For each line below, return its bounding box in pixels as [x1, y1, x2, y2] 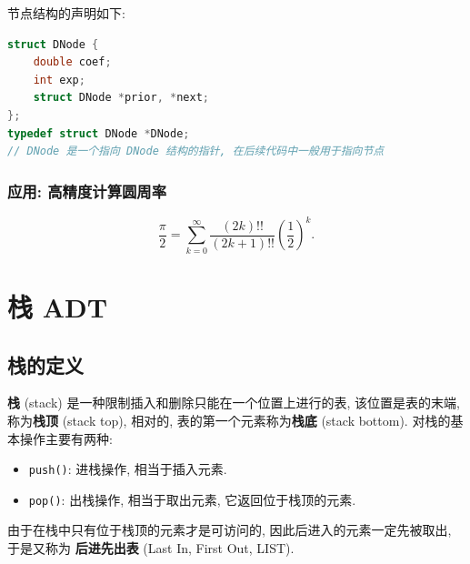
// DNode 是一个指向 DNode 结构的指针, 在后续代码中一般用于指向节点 [7, 145, 385, 158]
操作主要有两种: [19, 428, 113, 448]
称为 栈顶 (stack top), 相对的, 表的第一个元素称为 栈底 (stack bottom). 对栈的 [7, 410, 451, 429]
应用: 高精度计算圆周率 [7, 179, 167, 202]
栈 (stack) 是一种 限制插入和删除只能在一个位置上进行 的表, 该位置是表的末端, [7, 393, 460, 412]
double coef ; [33, 55, 112, 69]
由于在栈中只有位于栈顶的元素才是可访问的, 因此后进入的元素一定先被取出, [7, 520, 452, 539]
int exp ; [33, 73, 85, 86]
